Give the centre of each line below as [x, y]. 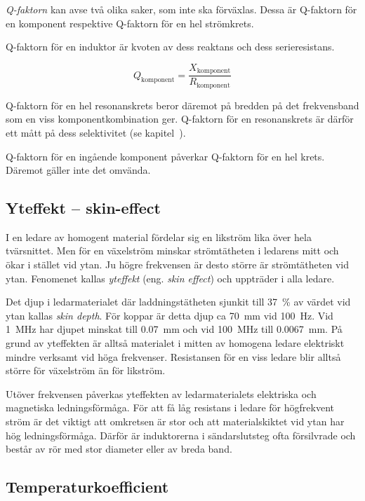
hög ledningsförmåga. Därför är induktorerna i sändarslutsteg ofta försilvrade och [181, 435]
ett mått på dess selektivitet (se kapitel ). [96, 132]
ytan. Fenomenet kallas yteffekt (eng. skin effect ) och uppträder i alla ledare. [170, 278]
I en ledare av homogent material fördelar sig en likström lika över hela [159, 236]
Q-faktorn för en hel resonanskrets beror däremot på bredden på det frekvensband [182, 105]
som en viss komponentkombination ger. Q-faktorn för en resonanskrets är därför [180, 119]
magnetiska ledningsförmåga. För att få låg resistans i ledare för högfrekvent [170, 407]
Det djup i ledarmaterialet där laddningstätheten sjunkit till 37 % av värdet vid [178, 302]
